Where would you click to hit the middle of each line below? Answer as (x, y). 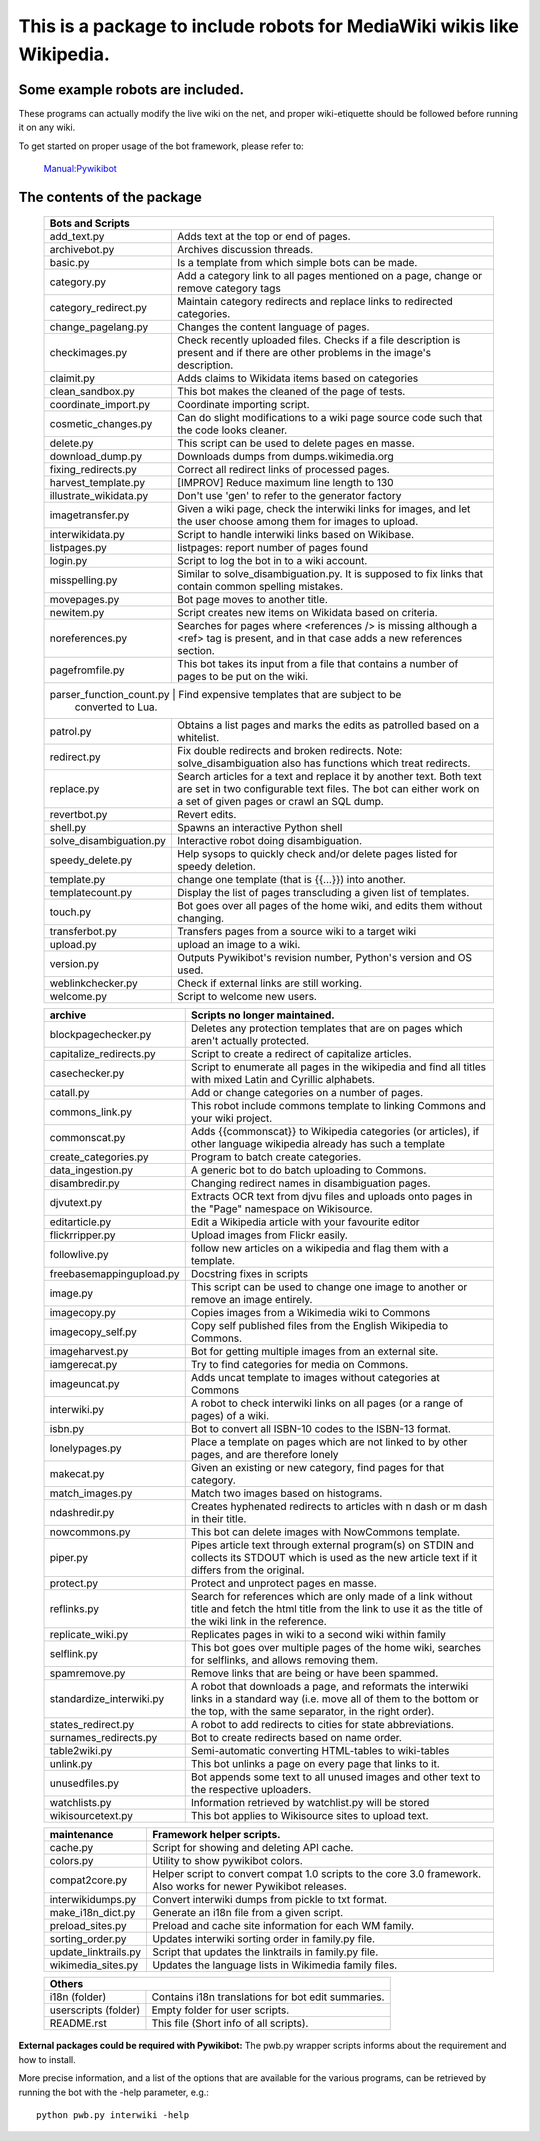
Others (66, 1984)
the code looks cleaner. (232, 430)
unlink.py (71, 1764)
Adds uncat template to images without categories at (315, 1378)
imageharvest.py (89, 1352)
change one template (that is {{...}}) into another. (291, 880)
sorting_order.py (88, 1939)
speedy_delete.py (91, 860)
